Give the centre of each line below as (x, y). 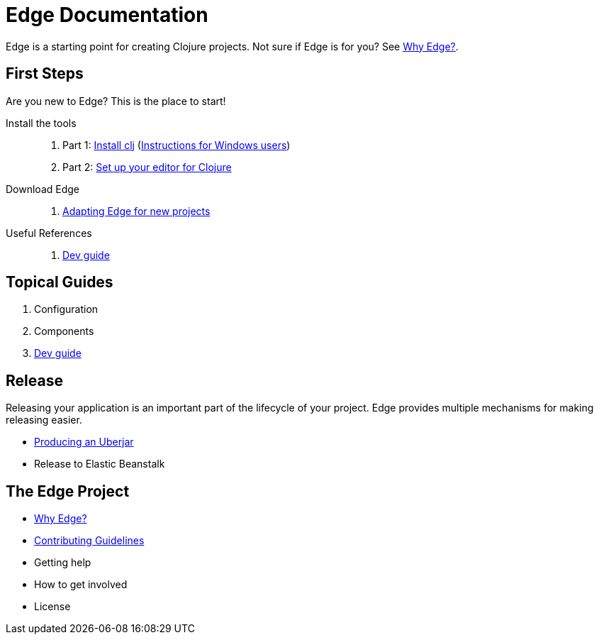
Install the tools (41, 123)
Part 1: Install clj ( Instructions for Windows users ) (177, 145)
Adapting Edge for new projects (136, 211)
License (52, 607)
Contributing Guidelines (89, 541)
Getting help (63, 563)
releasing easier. (44, 420)
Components (64, 331)
